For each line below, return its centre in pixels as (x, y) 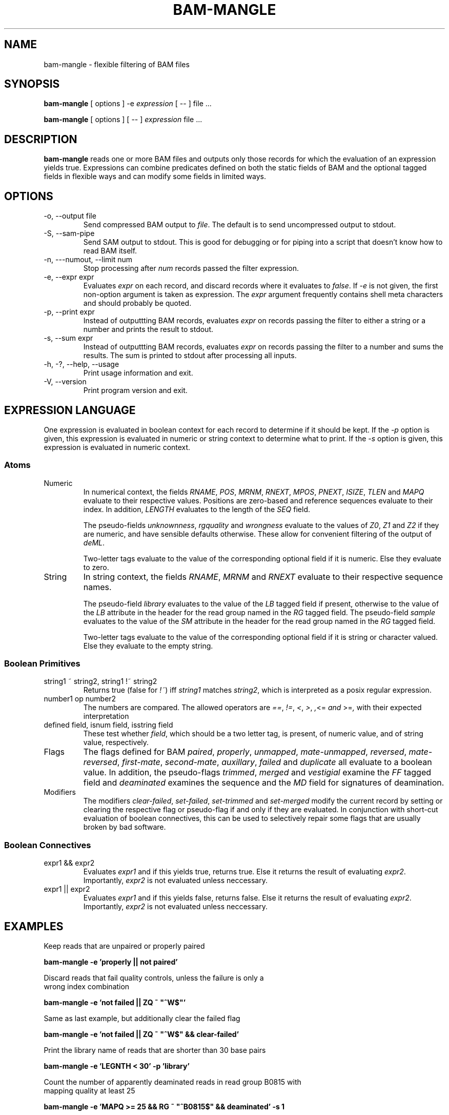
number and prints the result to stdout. (148, 329)
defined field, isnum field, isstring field (108, 725)
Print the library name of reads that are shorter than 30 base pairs (155, 1050)
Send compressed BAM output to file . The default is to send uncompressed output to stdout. (240, 225)
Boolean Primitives (42, 664)
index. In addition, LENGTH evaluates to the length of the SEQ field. (197, 509)
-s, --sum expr (68, 338)
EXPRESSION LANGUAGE (70, 410)
